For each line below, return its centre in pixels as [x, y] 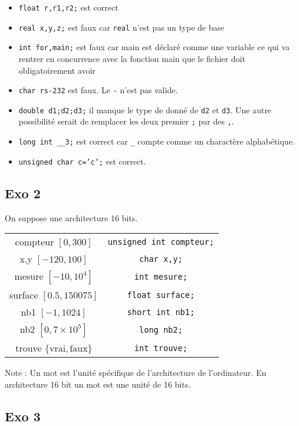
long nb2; [161, 330]
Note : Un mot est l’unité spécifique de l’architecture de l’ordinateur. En [136, 373]
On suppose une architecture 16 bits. [71, 217]
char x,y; [161, 259]
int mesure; [161, 277]
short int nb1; [161, 312]
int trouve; [161, 348]
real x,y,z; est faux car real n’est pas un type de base [121, 27]
